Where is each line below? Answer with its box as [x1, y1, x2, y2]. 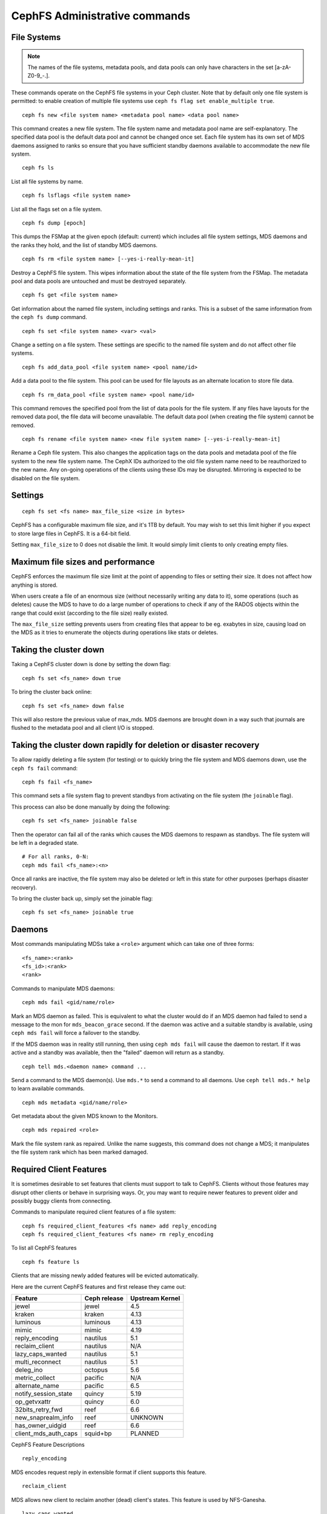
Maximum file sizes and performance [11, 557, 155, 567]
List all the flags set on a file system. [11, 205, 102, 213]
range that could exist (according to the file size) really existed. [11, 609, 169, 617]
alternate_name [15, 1381, 59, 1390]
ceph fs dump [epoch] [22, 220, 86, 226]
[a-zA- [274, 64, 291, 71]
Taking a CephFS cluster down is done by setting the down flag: [11, 661, 171, 668]
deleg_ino [15, 1366, 43, 1374]
